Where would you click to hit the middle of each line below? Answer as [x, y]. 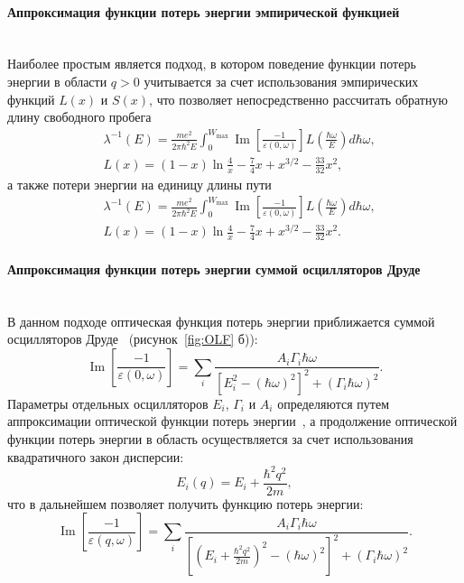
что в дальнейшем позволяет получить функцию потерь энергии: [186, 503]
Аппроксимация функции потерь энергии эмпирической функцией [204, 11]
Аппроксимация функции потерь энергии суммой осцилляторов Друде [214, 268]
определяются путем [334, 403]
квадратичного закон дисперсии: [96, 456]
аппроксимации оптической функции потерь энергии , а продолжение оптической [232, 421]
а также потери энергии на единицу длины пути [139, 184]
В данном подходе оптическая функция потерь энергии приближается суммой [221, 321]
